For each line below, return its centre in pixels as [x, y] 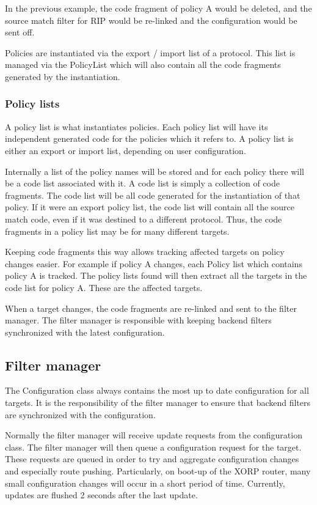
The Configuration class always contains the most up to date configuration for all [157, 390]
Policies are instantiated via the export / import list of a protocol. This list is [150, 52]
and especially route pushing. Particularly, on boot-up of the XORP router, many [158, 471]
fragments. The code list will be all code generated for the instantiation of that [153, 195]
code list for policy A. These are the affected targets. [104, 287]
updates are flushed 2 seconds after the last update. [101, 495]
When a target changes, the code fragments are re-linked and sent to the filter [151, 308]
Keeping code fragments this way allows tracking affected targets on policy [145, 252]
